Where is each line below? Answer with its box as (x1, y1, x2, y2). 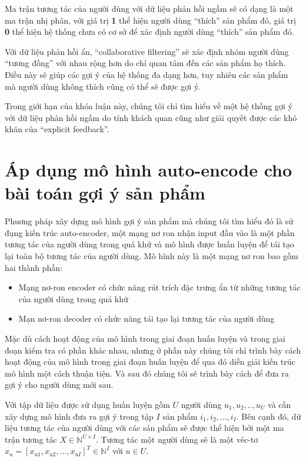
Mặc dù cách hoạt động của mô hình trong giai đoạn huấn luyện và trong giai (5, 332, 285, 344)
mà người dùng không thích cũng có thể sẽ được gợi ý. (5, 80, 200, 92)
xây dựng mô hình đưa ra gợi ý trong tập (5, 410, 154, 422)
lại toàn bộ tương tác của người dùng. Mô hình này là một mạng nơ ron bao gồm (5, 250, 298, 262)
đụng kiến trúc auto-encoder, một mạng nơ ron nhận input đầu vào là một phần (5, 226, 295, 238)
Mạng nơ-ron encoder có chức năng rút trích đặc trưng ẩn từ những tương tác (18, 281, 301, 293)
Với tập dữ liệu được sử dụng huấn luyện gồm (5, 398, 170, 410)
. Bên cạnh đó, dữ (236, 410, 301, 422)
